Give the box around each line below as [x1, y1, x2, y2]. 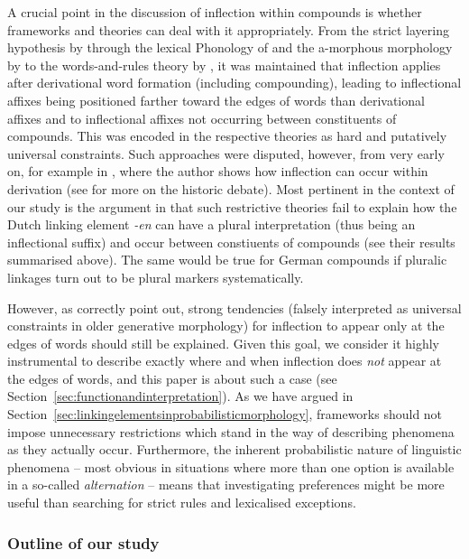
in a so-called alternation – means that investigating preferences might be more [7, 475, 445, 494]
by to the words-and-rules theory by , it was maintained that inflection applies [7, 55, 441, 74]
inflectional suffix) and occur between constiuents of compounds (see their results [7, 232, 455, 251]
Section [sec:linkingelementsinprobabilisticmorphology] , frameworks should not [7, 405, 443, 424]
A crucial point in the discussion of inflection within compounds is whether [7, 3, 422, 21]
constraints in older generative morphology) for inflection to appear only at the [7, 316, 445, 335]
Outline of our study [7, 531, 160, 554]
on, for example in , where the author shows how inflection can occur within [7, 162, 428, 181]
